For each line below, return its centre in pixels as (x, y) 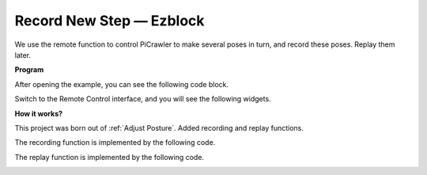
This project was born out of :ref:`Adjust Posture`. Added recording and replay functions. (159, 127)
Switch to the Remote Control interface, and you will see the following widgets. (143, 99)
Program (29, 70)
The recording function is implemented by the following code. (115, 143)
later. (23, 55)
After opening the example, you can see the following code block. (122, 84)
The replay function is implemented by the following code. (110, 157)
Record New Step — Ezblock (110, 21)
